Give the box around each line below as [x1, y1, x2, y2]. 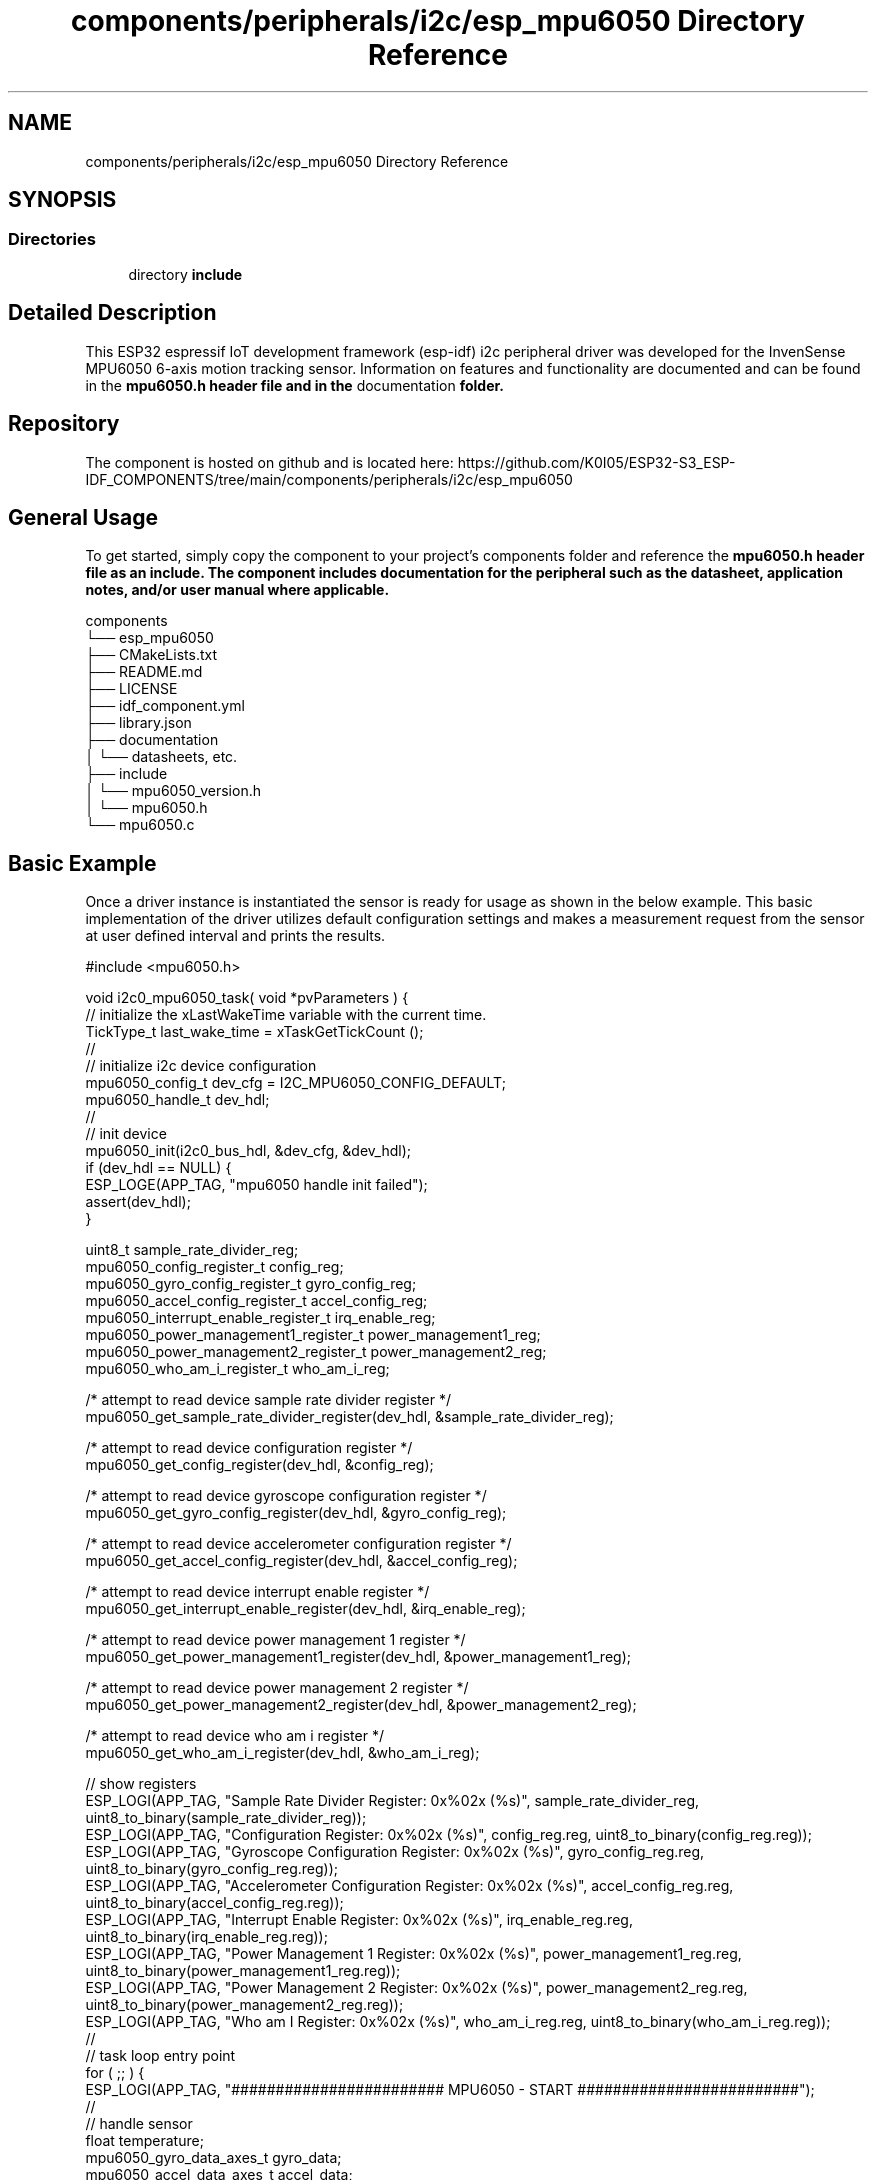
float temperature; [85, 2132, 204, 2150]
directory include [128, 265, 243, 283]
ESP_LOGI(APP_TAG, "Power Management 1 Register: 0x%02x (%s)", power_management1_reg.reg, [85, 1945, 742, 1963]
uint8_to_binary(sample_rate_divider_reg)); [85, 1809, 367, 1827]
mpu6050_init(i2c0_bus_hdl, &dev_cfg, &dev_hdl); [85, 1142, 412, 1160]
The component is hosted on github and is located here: [85, 453, 454, 471]
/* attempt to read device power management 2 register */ [85, 1679, 469, 1697]
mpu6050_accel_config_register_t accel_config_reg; [85, 1292, 428, 1310]
